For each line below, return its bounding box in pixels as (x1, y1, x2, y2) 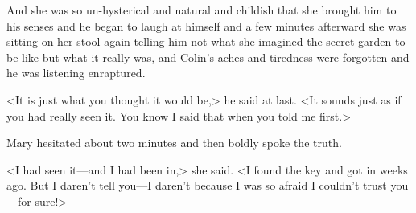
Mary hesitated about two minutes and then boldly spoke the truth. (6, 134, 342, 151)
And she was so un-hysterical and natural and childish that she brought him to (6, 2, 397, 18)
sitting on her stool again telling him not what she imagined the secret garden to (6, 33, 406, 50)
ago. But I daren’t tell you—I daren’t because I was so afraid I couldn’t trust (6, 177, 387, 194)
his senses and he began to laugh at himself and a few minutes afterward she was (6, 17, 406, 34)
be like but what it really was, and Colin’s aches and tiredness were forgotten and (6, 48, 410, 65)
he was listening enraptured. (6, 64, 146, 81)
